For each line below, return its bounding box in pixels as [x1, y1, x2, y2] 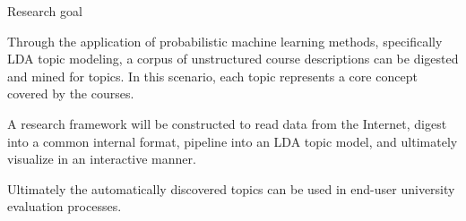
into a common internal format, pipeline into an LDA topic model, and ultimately [7, 132, 458, 150]
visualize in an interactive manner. [7, 149, 196, 168]
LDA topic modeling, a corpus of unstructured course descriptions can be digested [7, 49, 459, 68]
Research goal [7, 2, 82, 20]
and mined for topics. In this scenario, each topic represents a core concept [7, 66, 418, 85]
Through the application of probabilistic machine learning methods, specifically [7, 31, 443, 50]
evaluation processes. [7, 197, 122, 216]
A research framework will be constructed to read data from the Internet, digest [7, 114, 447, 132]
